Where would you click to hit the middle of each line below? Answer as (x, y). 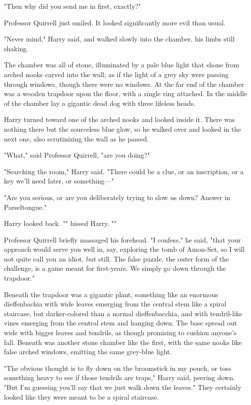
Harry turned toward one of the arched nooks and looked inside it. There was (120, 119)
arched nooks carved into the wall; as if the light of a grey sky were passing (116, 74)
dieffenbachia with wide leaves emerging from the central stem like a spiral (115, 304)
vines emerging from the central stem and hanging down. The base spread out (121, 323)
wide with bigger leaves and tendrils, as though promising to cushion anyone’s (120, 333)
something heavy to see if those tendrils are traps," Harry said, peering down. (120, 377)
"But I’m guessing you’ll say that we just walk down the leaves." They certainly (123, 387)
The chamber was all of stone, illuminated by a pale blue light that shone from (122, 65)
